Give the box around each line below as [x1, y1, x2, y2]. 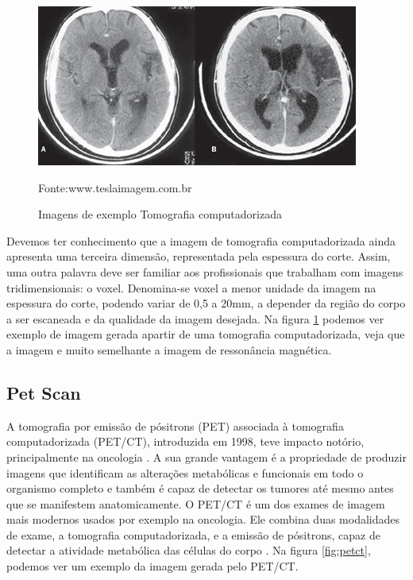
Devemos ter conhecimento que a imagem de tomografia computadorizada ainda [6, 232, 396, 249]
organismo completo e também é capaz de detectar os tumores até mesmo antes [6, 480, 394, 497]
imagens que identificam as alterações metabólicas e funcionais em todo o [6, 464, 364, 481]
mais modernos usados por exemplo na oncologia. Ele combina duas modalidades [6, 511, 400, 528]
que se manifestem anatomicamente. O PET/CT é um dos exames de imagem [6, 495, 385, 512]
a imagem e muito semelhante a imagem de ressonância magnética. [6, 341, 332, 358]
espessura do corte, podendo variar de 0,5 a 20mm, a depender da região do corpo [6, 295, 406, 311]
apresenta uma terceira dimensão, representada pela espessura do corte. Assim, [6, 248, 391, 265]
